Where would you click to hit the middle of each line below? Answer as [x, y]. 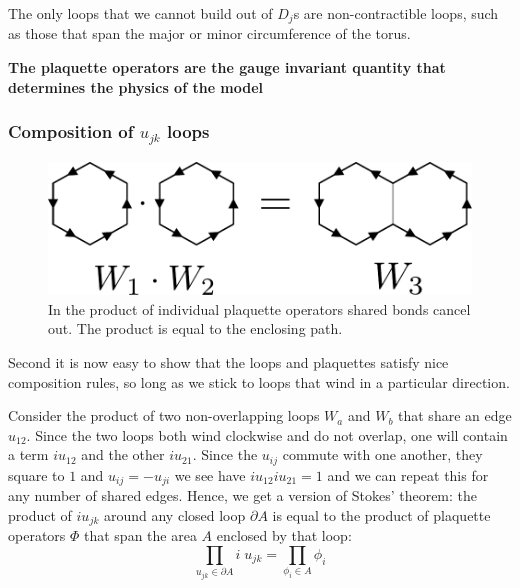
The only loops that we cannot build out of [140, 13]
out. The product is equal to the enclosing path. [195, 328]
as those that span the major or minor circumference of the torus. [209, 33]
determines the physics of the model [136, 86]
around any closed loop [174, 514]
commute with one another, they [382, 454]
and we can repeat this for [408, 474]
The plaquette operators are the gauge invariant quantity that [227, 67]
